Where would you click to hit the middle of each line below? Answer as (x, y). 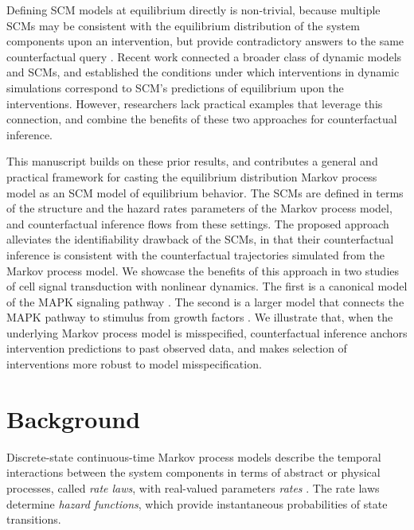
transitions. (34, 519)
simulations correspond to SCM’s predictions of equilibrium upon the (175, 87)
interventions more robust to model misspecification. (134, 364)
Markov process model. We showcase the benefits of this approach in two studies (203, 270)
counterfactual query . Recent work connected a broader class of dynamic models (204, 56)
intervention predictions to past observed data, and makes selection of (177, 348)
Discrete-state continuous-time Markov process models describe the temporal (194, 456)
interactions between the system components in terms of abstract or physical (193, 472)
